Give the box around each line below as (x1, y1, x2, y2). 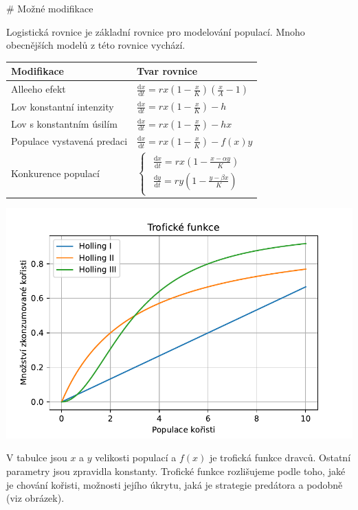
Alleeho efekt (11, 82, 66, 96)
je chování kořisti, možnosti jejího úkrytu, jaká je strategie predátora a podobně (6, 477, 343, 491)
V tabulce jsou (6, 450, 67, 465)
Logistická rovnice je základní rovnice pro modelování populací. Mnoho (6, 24, 305, 38)
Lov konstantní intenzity (11, 99, 114, 113)
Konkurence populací (11, 165, 100, 180)
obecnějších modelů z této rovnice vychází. (6, 38, 186, 52)
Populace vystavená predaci (11, 134, 128, 148)
